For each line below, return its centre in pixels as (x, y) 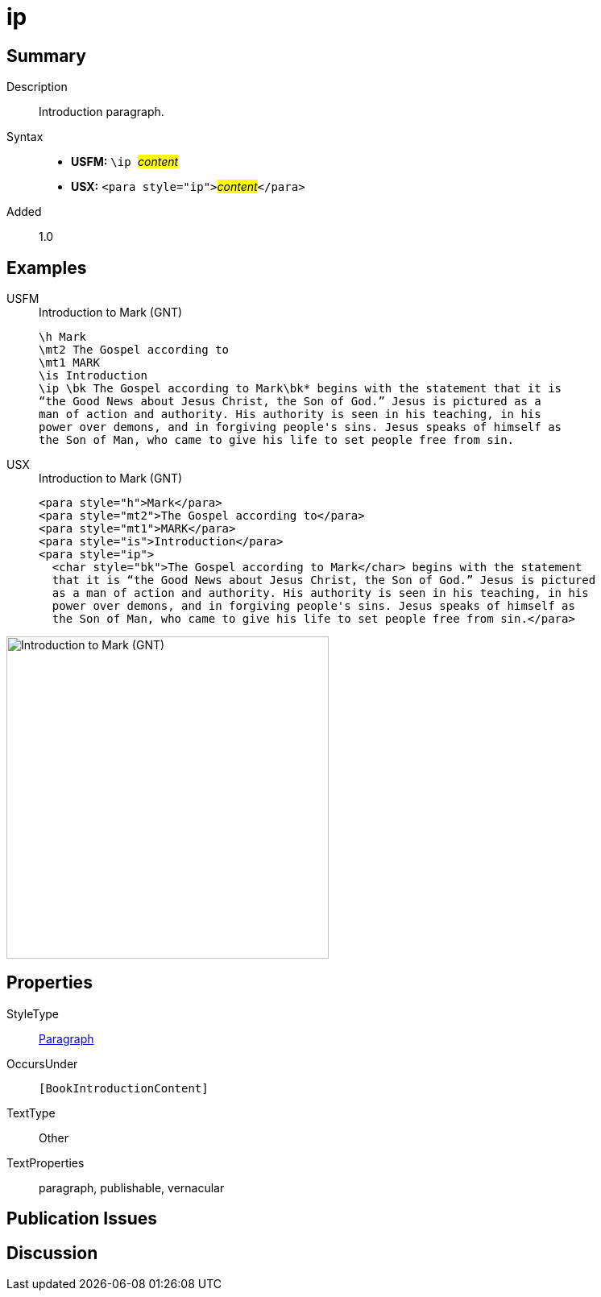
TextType (31, 1113)
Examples (47, 267)
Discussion (52, 1253)
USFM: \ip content (125, 162)
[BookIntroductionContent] (124, 1088)
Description (37, 87)
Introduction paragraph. (102, 112)
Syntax (25, 137)
